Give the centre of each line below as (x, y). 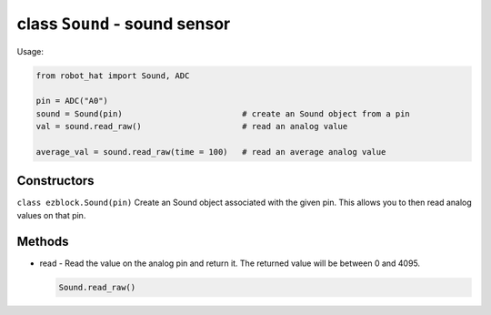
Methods (43, 241)
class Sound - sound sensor (124, 24)
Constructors (55, 181)
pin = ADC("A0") (72, 101)
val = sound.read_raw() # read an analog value (192, 127)
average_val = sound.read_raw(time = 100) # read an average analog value (211, 152)
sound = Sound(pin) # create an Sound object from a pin (223, 113)
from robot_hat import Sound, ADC (113, 76)
